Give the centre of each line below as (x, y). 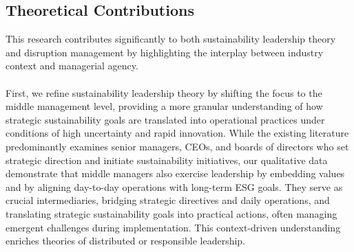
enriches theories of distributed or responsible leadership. (125, 241)
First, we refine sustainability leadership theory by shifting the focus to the (164, 92)
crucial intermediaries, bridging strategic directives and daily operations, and (168, 200)
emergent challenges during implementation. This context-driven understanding (173, 227)
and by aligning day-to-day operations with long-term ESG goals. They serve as (174, 186)
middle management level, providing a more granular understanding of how (164, 106)
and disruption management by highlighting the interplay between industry (165, 52)
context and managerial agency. (72, 66)
